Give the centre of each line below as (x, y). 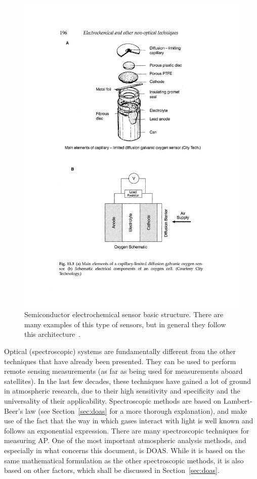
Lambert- (238, 401)
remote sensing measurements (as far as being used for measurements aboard (123, 371)
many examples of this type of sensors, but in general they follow (125, 324)
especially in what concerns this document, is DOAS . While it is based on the (124, 450)
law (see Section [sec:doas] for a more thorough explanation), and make (136, 410)
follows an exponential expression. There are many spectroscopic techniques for (127, 430)
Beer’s (14, 410)
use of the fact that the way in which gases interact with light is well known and (129, 421)
